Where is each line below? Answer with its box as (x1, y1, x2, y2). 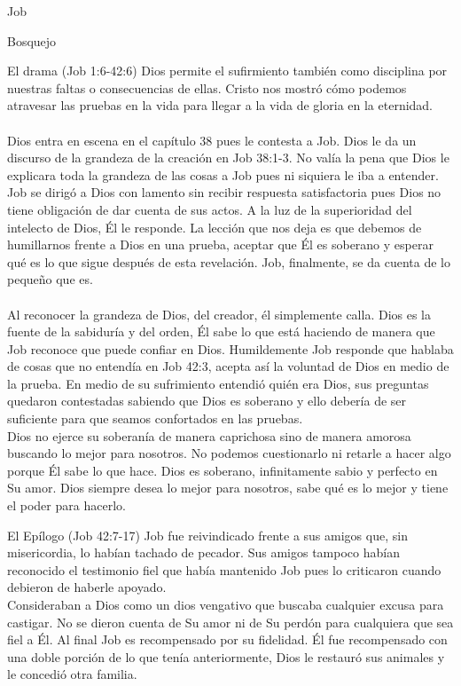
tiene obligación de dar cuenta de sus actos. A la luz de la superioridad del (7, 200, 412, 218)
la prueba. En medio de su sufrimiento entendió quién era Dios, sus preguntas (7, 374, 429, 392)
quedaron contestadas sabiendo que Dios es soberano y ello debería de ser (7, 391, 407, 410)
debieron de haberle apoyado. (7, 578, 167, 596)
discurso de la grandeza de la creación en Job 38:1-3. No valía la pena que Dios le (7, 148, 449, 167)
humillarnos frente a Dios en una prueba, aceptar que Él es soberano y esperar (7, 235, 434, 254)
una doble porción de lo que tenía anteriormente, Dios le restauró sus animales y (7, 647, 445, 666)
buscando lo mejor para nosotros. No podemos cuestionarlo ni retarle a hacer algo (7, 444, 451, 462)
